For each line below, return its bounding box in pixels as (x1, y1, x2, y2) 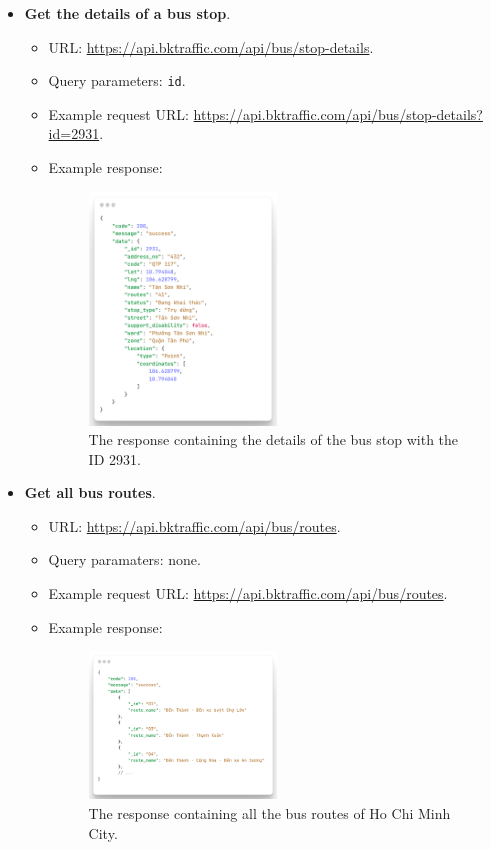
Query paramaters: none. (48, 549, 201, 570)
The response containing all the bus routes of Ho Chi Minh (88, 802, 451, 823)
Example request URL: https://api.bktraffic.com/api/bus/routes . (48, 583, 448, 604)
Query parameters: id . (48, 70, 186, 91)
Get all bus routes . (24, 482, 156, 503)
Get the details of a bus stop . (24, 3, 231, 23)
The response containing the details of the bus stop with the (88, 429, 459, 450)
